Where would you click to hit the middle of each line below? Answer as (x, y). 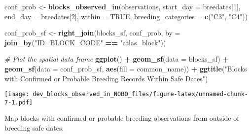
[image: (17, 94)
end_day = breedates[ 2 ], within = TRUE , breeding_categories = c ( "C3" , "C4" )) (126, 16)
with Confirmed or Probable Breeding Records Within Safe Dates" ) (106, 78)
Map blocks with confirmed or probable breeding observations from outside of (122, 118)
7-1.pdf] (19, 102)
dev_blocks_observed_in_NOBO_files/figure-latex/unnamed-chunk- (140, 94)
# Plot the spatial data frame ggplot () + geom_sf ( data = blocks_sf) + (117, 59)
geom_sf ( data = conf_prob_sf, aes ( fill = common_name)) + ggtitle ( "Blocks (126, 68)
